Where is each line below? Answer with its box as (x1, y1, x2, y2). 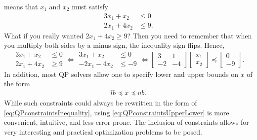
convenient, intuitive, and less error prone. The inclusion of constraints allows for (4, 117, 249, 127)
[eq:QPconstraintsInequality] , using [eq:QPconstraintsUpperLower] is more (4, 107, 229, 117)
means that (4, 1, 38, 11)
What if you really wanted (4, 30, 84, 40)
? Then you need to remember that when (127, 30, 252, 40)
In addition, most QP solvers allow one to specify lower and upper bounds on (4, 69, 238, 79)
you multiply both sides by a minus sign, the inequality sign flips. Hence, (4, 40, 225, 50)
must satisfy (72, 1, 108, 11)
